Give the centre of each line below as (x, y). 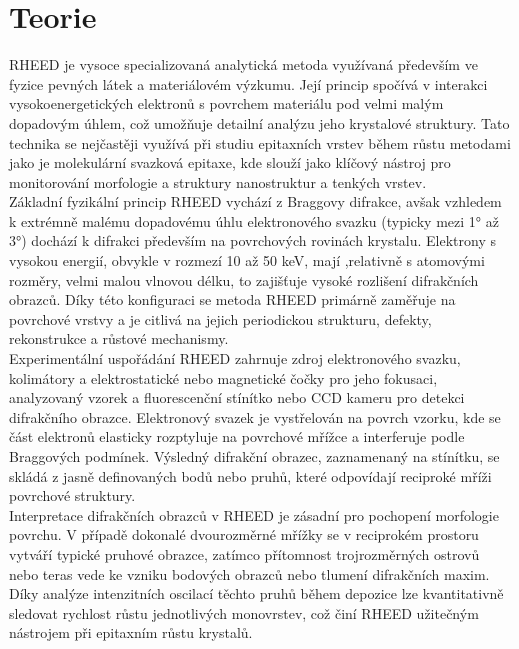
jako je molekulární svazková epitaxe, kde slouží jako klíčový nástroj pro (230, 162)
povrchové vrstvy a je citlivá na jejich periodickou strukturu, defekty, (220, 318)
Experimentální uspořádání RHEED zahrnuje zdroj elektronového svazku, (235, 358)
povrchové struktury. (72, 495)
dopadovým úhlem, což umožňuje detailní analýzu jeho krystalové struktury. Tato (259, 122)
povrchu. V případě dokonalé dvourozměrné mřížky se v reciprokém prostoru (244, 534)
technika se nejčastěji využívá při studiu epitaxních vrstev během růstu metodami (260, 142)
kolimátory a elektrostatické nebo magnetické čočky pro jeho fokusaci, (223, 377)
